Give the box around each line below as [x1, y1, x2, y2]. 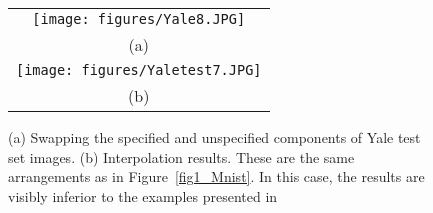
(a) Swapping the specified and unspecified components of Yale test [8, 127, 421, 147]
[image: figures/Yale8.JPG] [32, 11, 246, 27]
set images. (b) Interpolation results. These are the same [8, 146, 355, 167]
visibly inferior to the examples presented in [8, 185, 278, 206]
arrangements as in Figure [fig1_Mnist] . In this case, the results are [8, 166, 425, 187]
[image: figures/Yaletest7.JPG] [16, 62, 262, 78]
